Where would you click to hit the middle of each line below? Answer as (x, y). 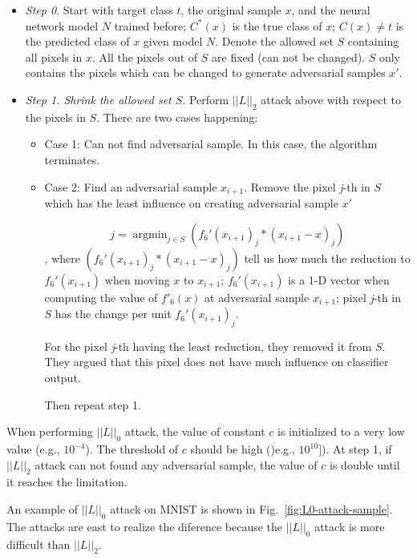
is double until (365, 464)
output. (63, 378)
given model (173, 41)
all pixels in (54, 56)
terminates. (72, 159)
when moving (137, 279)
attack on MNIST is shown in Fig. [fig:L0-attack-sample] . (251, 509)
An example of (43, 509)
